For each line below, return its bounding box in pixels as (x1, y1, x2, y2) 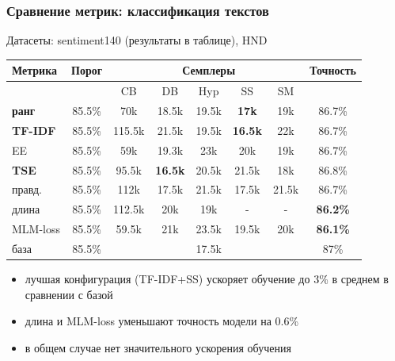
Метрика (12, 62, 57, 79)
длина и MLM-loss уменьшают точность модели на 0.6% (25, 313, 299, 329)
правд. (12, 181, 42, 198)
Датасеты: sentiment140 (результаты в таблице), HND (6, 32, 268, 48)
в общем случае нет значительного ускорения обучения (25, 339, 291, 355)
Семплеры (182, 62, 236, 79)
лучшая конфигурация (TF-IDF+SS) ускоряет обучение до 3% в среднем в (25, 271, 389, 286)
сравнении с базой (25, 286, 113, 302)
